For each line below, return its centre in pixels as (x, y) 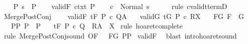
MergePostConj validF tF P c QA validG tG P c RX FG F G (124, 16)
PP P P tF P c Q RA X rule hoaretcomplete (97, 26)
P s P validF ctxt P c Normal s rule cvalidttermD (120, 6)
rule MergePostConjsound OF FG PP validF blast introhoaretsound (120, 35)
